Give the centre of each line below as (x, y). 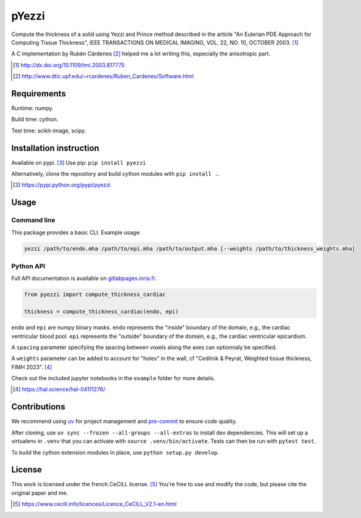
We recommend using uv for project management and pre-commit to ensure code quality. (124, 422)
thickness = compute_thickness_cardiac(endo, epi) (102, 312)
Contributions (38, 407)
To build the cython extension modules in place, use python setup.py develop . (115, 452)
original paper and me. (40, 493)
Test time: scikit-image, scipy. (49, 131)
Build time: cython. (35, 120)
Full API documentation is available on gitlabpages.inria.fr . (84, 278)
